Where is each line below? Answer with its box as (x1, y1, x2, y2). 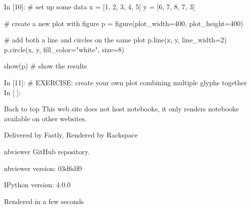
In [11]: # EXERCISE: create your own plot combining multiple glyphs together (4, 77, 247, 87)
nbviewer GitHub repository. (4, 146, 90, 156)
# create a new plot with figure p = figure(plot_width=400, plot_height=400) (4, 18, 244, 28)
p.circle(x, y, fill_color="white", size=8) (4, 44, 124, 54)
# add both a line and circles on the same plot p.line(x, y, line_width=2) (4, 35, 227, 45)
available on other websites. (4, 113, 87, 123)
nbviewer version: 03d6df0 (4, 163, 82, 173)
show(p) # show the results (4, 61, 87, 71)
